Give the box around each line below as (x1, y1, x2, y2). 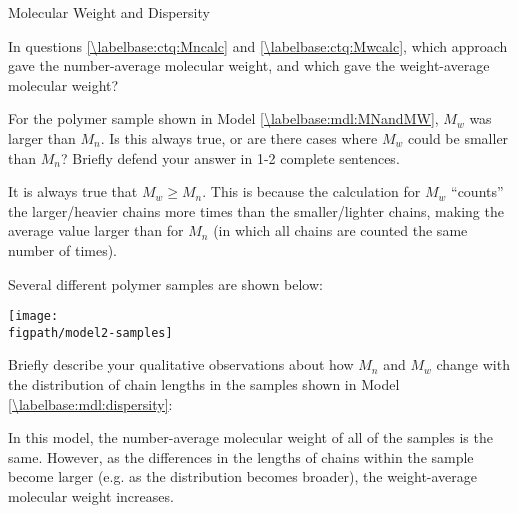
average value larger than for (8, 220, 184, 241)
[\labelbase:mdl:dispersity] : (8, 393, 173, 414)
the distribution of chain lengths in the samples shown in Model (8, 374, 400, 395)
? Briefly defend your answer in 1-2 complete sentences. (60, 147, 400, 168)
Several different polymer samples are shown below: (8, 273, 323, 294)
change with (436, 354, 510, 375)
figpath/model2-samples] (8, 325, 173, 340)
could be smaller (408, 127, 509, 148)
